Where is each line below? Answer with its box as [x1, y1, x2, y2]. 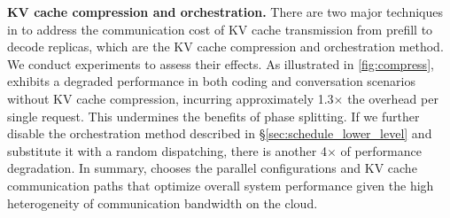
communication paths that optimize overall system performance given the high [7, 175, 434, 194]
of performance [340, 141, 422, 160]
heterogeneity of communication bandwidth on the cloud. [7, 193, 318, 212]
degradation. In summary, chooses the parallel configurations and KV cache [7, 159, 417, 177]
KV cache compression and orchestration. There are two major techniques [7, 3, 443, 20]
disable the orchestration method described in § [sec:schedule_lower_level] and [7, 124, 432, 143]
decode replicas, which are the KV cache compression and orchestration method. [7, 37, 444, 56]
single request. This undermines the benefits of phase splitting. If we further [7, 106, 420, 125]
